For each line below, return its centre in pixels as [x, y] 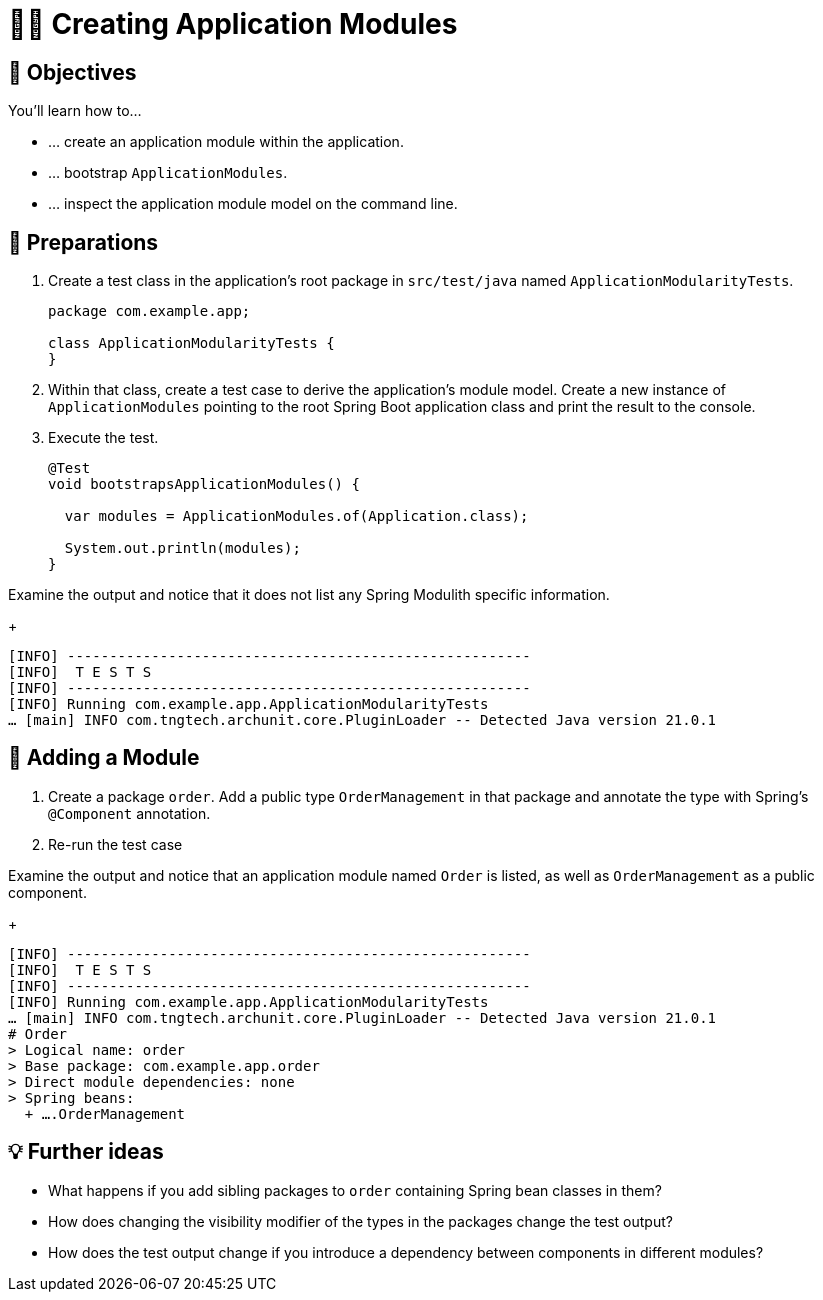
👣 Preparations [83, 242]
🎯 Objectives [72, 72]
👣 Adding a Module [104, 758]
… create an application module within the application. [226, 142]
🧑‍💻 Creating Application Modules [233, 24]
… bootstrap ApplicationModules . [168, 173]
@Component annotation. [129, 813]
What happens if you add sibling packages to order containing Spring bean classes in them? [355, 1190]
